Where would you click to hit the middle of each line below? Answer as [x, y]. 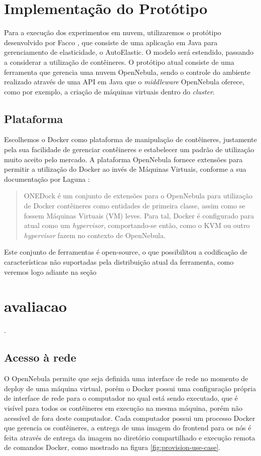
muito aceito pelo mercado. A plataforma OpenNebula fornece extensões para [123, 159]
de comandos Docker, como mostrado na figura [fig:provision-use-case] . [112, 447]
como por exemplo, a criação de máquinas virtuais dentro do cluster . [109, 91]
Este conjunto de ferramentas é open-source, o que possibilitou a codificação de [126, 252]
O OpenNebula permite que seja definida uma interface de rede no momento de [126, 378]
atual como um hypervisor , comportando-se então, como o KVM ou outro [137, 225]
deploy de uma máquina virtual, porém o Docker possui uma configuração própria [130, 388]
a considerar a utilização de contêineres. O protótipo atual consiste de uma [119, 62]
